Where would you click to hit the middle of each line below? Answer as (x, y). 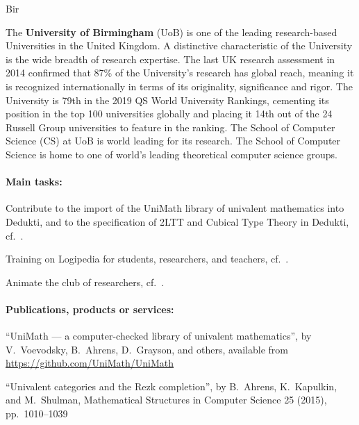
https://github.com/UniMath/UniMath (90, 363)
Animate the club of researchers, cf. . (85, 282)
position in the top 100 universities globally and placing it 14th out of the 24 (169, 114)
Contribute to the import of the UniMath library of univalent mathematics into (175, 208)
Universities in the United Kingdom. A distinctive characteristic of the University (179, 45)
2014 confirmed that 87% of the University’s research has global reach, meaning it (180, 73)
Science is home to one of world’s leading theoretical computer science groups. (172, 154)
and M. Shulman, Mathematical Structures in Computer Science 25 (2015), (166, 400)
